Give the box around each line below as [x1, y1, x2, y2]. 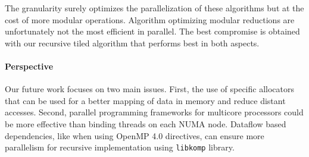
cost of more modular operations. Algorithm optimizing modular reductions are [5, 13, 295, 26]
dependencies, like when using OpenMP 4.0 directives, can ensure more [5, 129, 264, 142]
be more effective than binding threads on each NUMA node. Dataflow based [5, 117, 286, 130]
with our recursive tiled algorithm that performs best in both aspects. [5, 36, 260, 49]
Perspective [5, 59, 54, 72]
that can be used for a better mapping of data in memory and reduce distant [5, 94, 286, 106]
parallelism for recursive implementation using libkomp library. [5, 141, 235, 153]
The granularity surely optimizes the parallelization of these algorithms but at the [5, 2, 304, 14]
